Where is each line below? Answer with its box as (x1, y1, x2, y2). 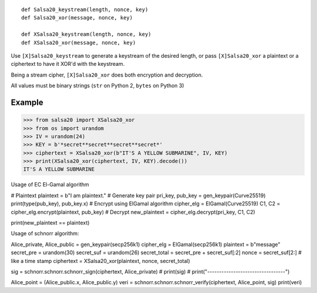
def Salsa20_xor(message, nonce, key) (21, 15, 133, 21)
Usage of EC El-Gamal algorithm (11, 181, 89, 188)
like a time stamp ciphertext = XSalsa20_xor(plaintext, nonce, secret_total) (11, 257, 190, 264)
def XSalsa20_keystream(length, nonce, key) (21, 31, 152, 38)
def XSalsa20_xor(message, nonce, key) (21, 39, 136, 46)
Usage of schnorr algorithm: (11, 230, 79, 237)
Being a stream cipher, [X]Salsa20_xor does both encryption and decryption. (11, 71, 203, 78)
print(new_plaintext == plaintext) (11, 219, 90, 227)
